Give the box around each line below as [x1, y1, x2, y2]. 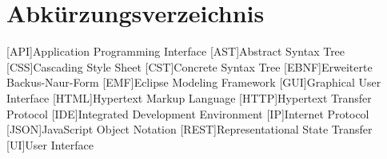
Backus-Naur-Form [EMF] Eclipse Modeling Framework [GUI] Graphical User [6, 74, 381, 91]
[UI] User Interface [6, 136, 94, 153]
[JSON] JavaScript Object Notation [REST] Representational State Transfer [6, 121, 373, 138]
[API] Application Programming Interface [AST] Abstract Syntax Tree [6, 43, 345, 60]
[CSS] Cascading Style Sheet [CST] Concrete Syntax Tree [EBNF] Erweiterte [6, 58, 373, 75]
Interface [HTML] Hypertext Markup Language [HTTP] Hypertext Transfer [6, 89, 372, 106]
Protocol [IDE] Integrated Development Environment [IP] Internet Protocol [6, 105, 369, 122]
